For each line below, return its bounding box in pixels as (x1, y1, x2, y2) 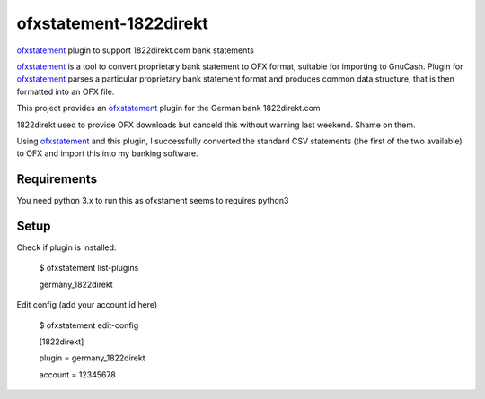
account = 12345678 (39, 369, 116, 380)
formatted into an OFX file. (16, 86, 115, 97)
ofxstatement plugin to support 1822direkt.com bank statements (16, 45, 255, 56)
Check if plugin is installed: (16, 242, 117, 253)
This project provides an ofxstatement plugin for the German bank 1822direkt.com (16, 103, 321, 114)
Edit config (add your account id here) (16, 299, 157, 310)
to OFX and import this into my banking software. (16, 148, 198, 159)
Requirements (16, 171, 98, 187)
